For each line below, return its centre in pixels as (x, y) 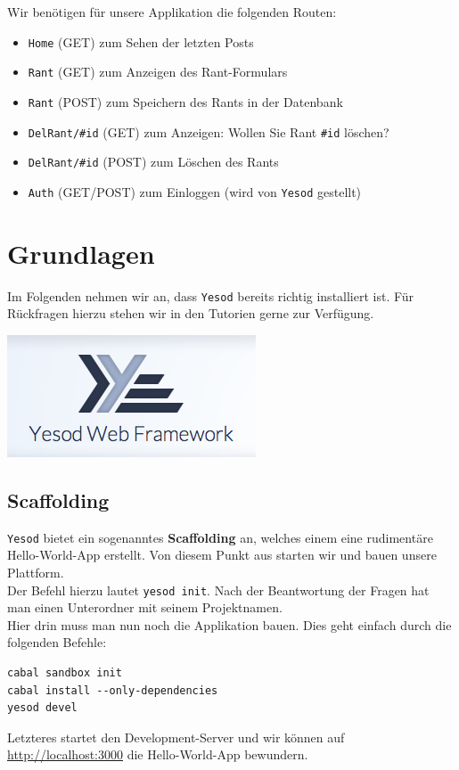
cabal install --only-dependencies (113, 690)
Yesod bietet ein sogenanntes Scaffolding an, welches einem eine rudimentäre (220, 537)
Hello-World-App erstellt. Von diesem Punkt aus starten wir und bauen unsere (222, 555)
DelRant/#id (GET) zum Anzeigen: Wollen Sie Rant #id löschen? (209, 131)
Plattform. (36, 572)
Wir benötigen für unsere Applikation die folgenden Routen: (172, 12)
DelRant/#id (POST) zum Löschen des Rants (153, 162)
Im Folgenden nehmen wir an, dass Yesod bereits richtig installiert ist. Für (211, 295)
